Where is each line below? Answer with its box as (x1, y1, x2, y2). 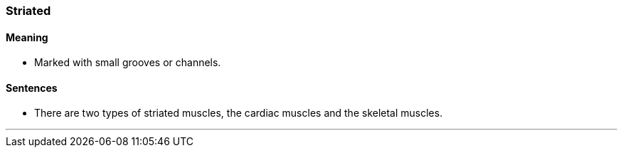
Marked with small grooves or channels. (34, 56, 221, 69)
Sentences (6, 81, 58, 94)
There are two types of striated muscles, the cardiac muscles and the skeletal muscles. (34, 107, 443, 120)
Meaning (6, 31, 48, 43)
